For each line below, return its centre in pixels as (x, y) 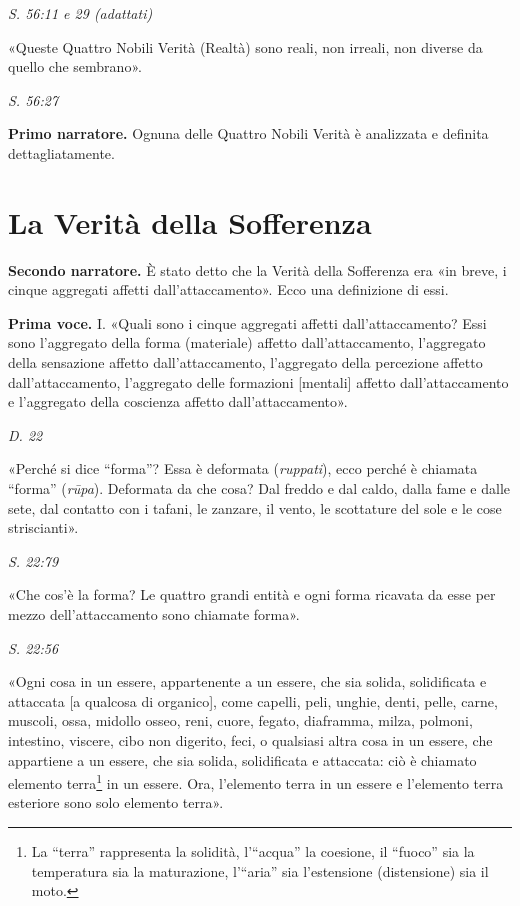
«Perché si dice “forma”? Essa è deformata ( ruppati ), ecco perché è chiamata (243, 468)
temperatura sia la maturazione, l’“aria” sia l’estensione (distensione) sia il (260, 870)
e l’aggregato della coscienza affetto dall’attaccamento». (178, 401)
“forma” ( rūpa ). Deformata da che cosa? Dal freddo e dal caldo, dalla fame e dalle (259, 488)
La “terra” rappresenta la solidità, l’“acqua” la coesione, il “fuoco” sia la (253, 851)
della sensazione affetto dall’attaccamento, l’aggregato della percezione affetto (245, 362)
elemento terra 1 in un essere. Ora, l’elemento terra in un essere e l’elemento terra (256, 781)
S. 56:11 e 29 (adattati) (80, 13)
